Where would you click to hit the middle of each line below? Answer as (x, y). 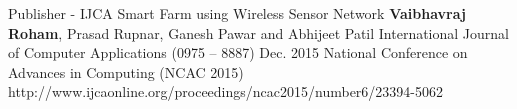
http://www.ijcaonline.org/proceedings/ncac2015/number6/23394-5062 (226, 91)
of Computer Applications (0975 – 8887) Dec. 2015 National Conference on (238, 52)
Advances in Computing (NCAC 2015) (126, 71)
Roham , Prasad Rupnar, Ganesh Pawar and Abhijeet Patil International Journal (258, 32)
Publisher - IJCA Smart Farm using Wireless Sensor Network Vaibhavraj (237, 13)
